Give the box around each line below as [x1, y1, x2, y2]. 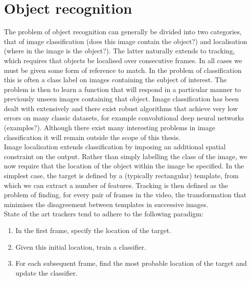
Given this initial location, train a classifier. [15, 241, 146, 252]
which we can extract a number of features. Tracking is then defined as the [4, 180, 228, 190]
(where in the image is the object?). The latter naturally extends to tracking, [4, 46, 235, 56]
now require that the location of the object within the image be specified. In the [4, 161, 244, 171]
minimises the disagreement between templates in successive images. [4, 199, 208, 209]
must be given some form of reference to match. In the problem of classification [4, 65, 242, 75]
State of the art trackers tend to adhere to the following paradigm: [4, 209, 204, 219]
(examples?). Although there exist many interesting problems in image [4, 122, 215, 133]
